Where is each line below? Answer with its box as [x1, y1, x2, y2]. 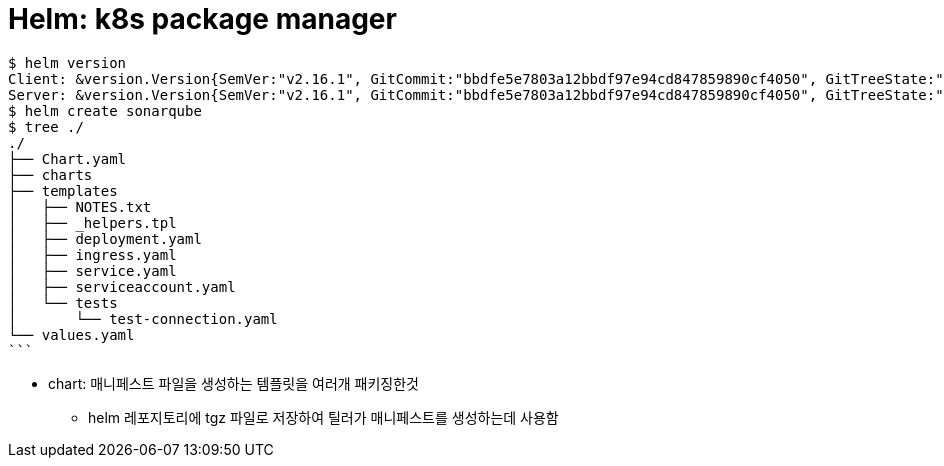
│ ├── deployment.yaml [8, 230, 202, 247]
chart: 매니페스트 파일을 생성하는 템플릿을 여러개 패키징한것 [48, 374, 419, 392]
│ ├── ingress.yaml [8, 246, 177, 263]
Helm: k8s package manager [8, 2, 397, 36]
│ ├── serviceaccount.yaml [8, 278, 236, 295]
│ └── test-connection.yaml [8, 310, 278, 327]
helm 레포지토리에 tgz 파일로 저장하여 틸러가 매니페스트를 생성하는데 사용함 [88, 408, 559, 426]
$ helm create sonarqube [8, 102, 202, 119]
